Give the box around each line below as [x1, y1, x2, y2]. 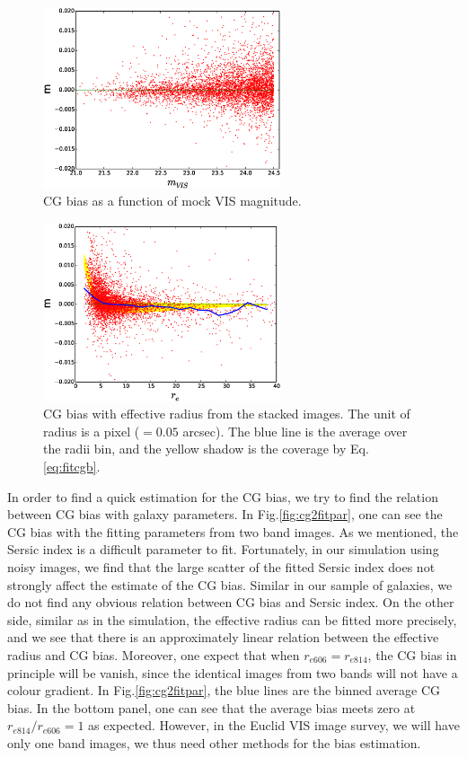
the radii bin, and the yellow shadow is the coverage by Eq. [43, 439, 369, 458]
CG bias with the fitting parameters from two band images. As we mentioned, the [7, 522, 459, 541]
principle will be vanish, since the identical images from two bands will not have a [7, 663, 458, 682]
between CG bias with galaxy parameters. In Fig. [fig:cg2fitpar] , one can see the [7, 505, 443, 524]
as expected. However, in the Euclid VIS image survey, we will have [88, 716, 460, 735]
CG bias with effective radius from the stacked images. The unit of [43, 404, 410, 423]
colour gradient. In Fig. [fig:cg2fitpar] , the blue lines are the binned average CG [7, 681, 441, 700]
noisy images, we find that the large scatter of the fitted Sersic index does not [7, 557, 436, 576]
